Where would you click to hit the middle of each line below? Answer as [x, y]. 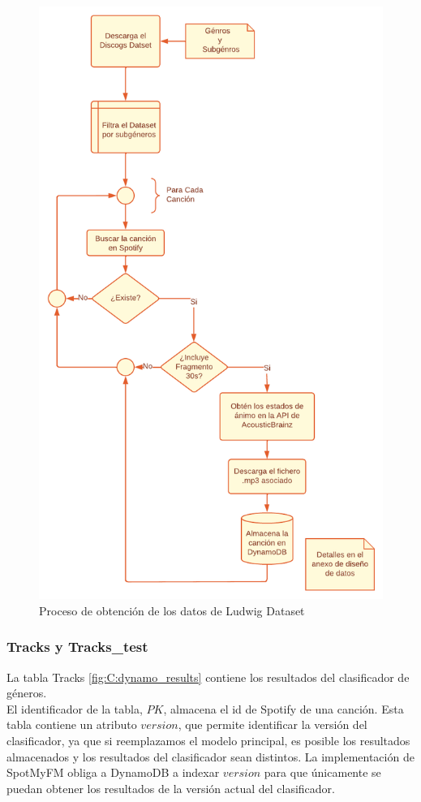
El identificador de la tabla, [75, 708]
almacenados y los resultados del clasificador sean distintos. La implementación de [210, 756]
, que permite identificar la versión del [273, 724]
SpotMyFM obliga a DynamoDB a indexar [113, 772]
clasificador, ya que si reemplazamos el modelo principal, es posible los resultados [208, 740]
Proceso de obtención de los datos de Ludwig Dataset [172, 610]
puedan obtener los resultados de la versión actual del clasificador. [171, 788]
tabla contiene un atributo [72, 724]
